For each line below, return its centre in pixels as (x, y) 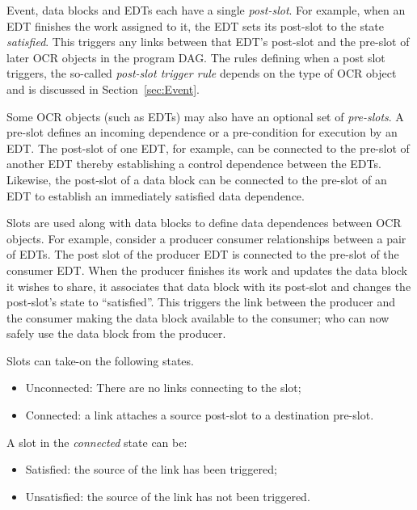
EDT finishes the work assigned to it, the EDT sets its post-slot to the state (196, 25)
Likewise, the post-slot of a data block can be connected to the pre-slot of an (197, 179)
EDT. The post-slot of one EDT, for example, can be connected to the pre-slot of (208, 148)
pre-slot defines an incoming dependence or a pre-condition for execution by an (202, 132)
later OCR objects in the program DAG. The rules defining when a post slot (196, 57)
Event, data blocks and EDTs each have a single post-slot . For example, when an (206, 10)
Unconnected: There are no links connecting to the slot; (163, 388)
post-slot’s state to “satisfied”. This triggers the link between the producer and (201, 302)
